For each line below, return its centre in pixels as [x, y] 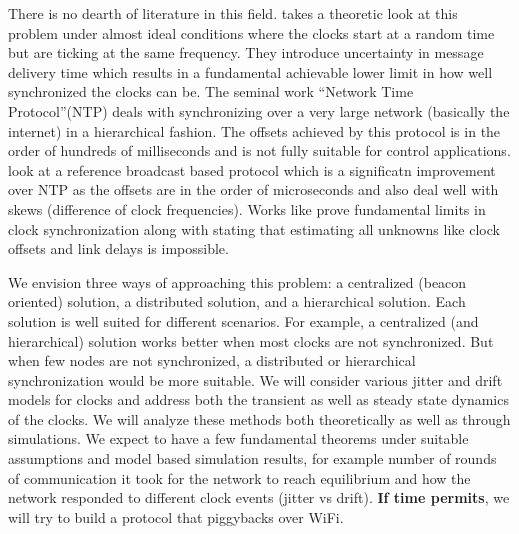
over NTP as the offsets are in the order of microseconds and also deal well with [253, 189]
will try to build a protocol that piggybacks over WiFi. [176, 516]
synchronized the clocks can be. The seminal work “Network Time [211, 91]
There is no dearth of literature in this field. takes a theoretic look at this [233, 13]
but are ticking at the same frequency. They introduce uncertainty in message [246, 52]
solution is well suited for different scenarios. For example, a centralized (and [243, 320]
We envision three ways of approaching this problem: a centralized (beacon [237, 281]
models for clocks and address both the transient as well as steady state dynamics [258, 399]
